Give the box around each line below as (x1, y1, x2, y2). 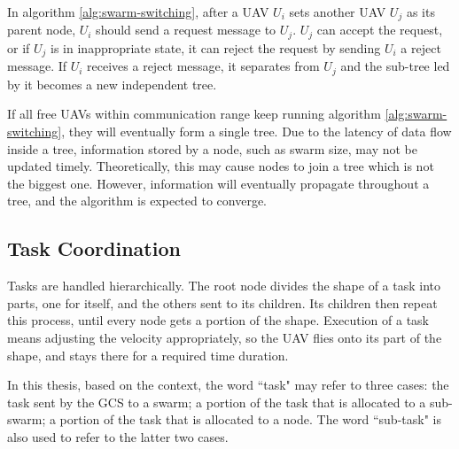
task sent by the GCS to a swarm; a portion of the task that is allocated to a (7, 392, 426, 411)
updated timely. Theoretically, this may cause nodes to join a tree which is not (7, 157, 434, 175)
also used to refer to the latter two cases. (7, 427, 229, 445)
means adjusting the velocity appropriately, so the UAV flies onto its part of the (7, 328, 442, 346)
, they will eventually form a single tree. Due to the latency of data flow (61, 122, 452, 140)
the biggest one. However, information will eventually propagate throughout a (7, 174, 430, 192)
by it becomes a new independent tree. (7, 74, 217, 93)
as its (406, 3, 435, 20)
